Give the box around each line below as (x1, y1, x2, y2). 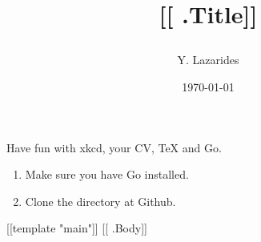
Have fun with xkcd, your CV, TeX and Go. (6, 139, 222, 155)
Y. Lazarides (177, 51, 239, 68)
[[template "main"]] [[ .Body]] (6, 220, 147, 236)
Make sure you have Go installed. (25, 166, 189, 183)
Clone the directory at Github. (25, 192, 176, 209)
